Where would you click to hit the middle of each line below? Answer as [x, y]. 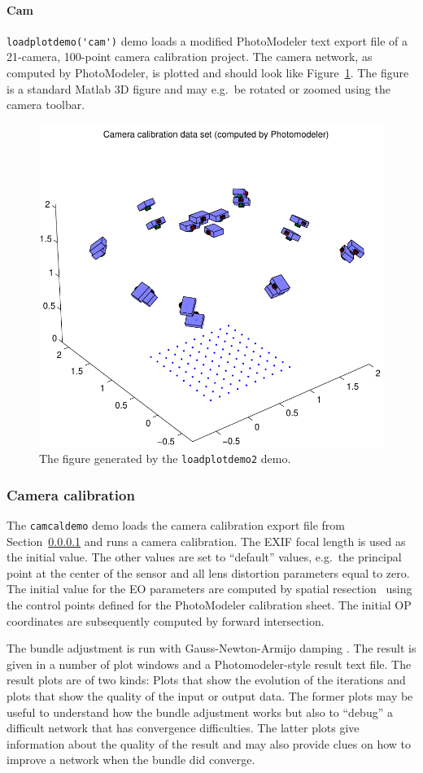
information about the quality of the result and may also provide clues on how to [209, 743]
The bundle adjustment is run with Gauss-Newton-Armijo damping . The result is [211, 648]
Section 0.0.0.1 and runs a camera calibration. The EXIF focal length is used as [206, 541]
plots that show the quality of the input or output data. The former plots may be [210, 696]
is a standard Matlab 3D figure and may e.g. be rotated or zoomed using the [198, 88]
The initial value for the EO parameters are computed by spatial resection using [209, 589]
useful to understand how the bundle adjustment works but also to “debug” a [200, 712]
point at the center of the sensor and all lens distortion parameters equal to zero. [208, 572]
